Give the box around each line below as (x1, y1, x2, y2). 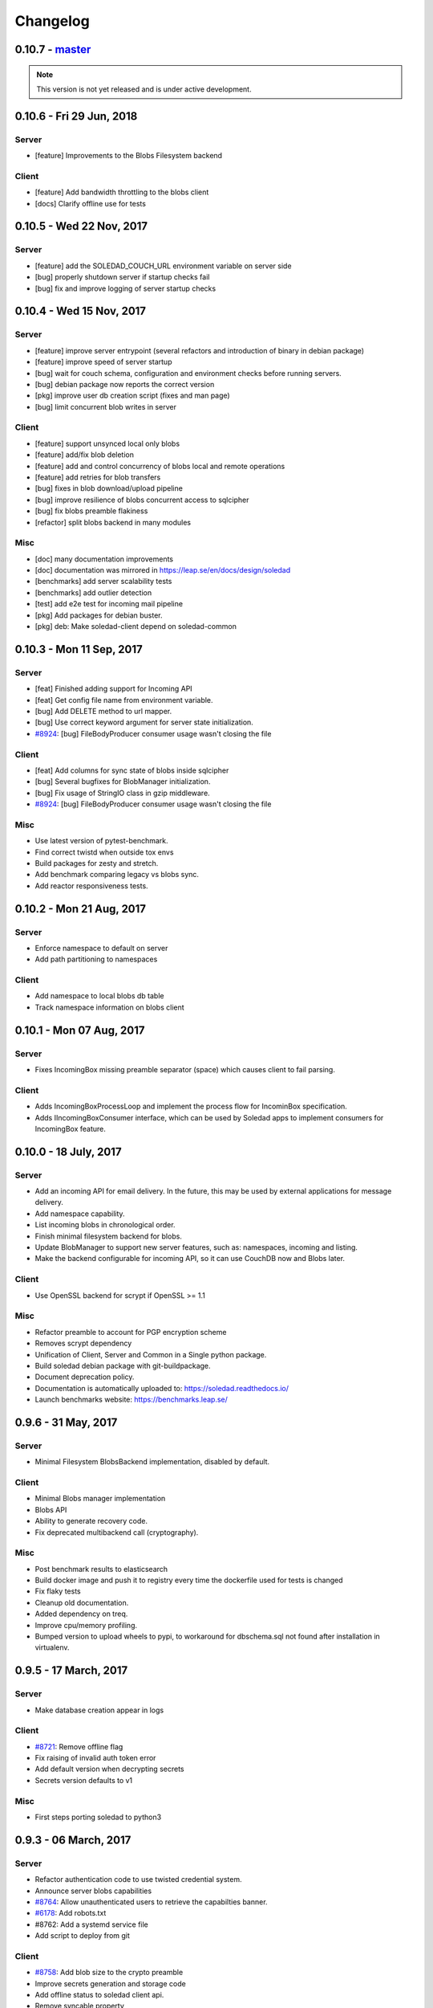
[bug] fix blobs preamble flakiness (34, 506, 148, 516)
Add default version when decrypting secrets (34, 1764, 184, 1774)
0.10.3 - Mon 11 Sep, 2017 (14, 643, 144, 656)
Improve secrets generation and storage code (34, 1978, 186, 1988)
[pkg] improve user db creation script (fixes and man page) (34, 390, 230, 401)
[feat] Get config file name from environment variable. (34, 695, 213, 704)
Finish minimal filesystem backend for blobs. (34, 1231, 182, 1241)
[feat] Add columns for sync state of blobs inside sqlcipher (34, 765, 229, 775)
